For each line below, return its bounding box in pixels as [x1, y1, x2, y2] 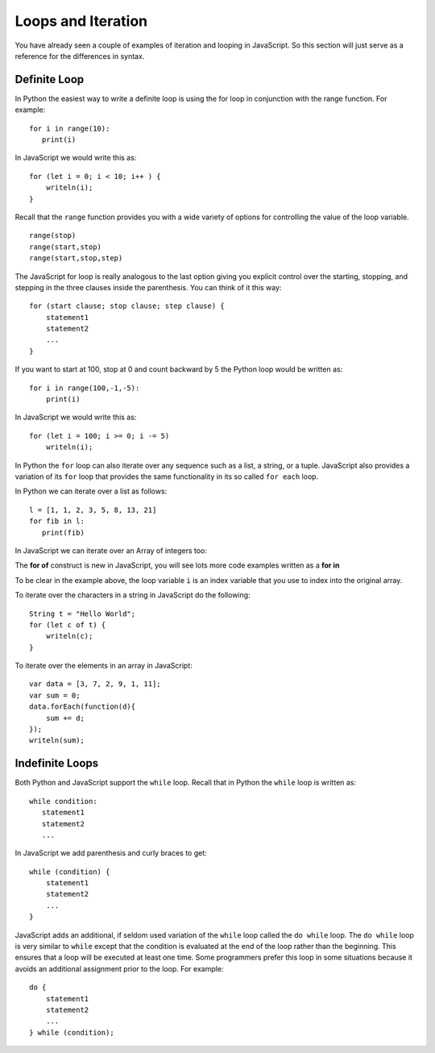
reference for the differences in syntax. [14, 51, 145, 60]
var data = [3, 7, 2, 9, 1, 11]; [29, 680, 161, 689]
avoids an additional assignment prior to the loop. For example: [14, 964, 224, 973]
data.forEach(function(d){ [29, 702, 136, 711]
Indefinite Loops [14, 756, 99, 770]
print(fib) [41, 528, 85, 537]
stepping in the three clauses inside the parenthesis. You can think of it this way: [14, 282, 282, 292]
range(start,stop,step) [29, 254, 123, 263]
